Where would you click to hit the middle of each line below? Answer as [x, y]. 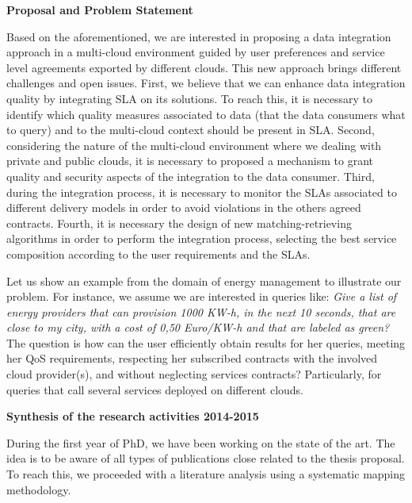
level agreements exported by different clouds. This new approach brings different [204, 67]
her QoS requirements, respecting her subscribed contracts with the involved [192, 358]
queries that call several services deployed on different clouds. [155, 389]
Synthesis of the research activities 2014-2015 [133, 416]
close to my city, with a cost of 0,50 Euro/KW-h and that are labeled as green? [198, 327]
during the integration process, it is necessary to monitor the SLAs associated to [202, 192]
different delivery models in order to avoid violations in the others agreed [184, 207]
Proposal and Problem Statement [100, 10]
